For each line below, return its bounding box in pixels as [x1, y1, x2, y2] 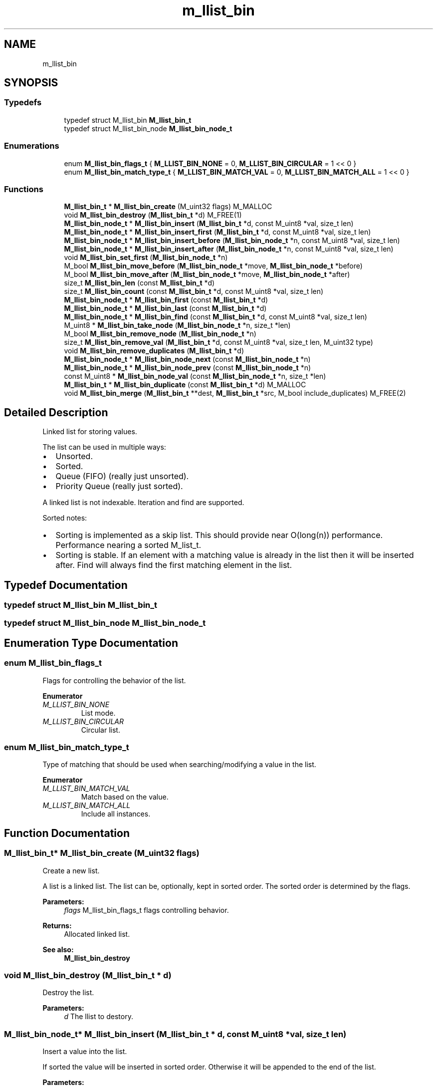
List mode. [81, 708, 116, 717]
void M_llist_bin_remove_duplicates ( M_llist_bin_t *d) [64, 346, 244, 355]
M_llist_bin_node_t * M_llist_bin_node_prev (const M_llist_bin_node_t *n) [64, 363, 311, 372]
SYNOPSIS [4, 76, 58, 89]
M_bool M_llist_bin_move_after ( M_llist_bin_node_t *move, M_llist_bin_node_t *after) [64, 270, 350, 279]
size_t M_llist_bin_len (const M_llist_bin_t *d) [64, 278, 215, 287]
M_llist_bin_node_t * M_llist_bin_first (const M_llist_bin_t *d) [64, 295, 268, 304]
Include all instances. [81, 810, 151, 818]
